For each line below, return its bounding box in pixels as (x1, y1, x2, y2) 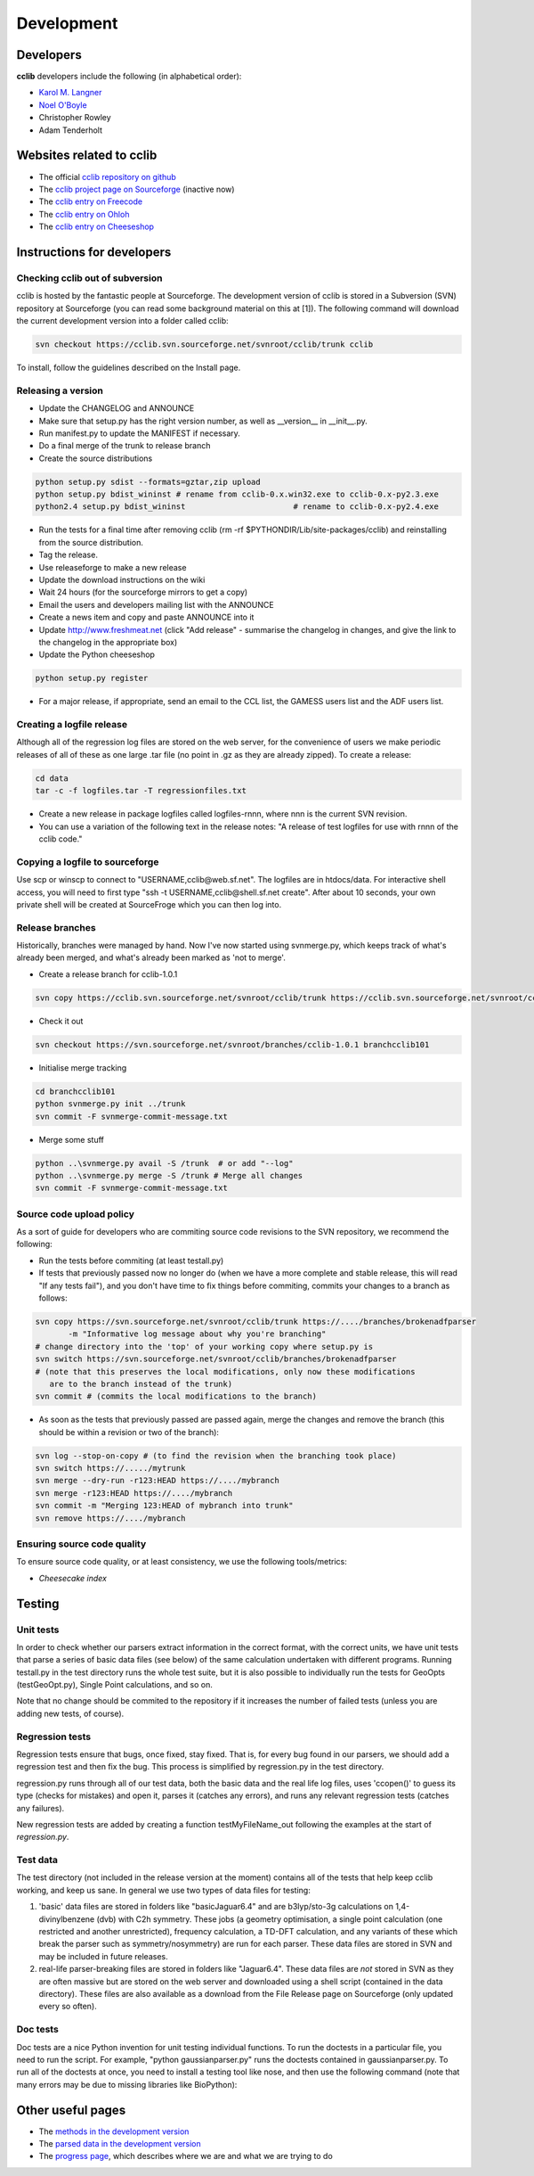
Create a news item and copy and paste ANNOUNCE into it (38, 612, 255, 623)
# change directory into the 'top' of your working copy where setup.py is (35, 1342, 374, 1351)
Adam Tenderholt (38, 125, 102, 135)
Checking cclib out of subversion (16, 272, 163, 284)
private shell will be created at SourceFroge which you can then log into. (16, 899, 282, 909)
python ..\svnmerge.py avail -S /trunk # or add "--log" (35, 1158, 294, 1168)
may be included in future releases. (38, 1950, 168, 1961)
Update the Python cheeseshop (38, 649, 156, 660)
